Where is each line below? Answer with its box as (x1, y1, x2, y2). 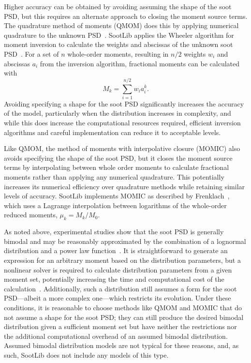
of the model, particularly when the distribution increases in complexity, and (4, 108, 231, 118)
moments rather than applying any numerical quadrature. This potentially (4, 172, 224, 182)
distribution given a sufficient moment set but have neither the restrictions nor (4, 321, 237, 332)
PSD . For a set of (4, 48, 59, 59)
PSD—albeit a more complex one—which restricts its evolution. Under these (4, 293, 231, 303)
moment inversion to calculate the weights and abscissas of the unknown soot (4, 39, 233, 49)
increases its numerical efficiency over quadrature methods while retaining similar (4, 181, 245, 191)
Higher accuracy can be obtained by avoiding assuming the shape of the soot (4, 1, 232, 11)
